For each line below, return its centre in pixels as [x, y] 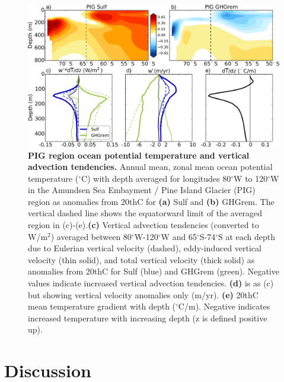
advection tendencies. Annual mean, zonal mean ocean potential [150, 167]
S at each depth [247, 236]
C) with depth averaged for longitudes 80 [156, 178]
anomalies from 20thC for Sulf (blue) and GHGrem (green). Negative [154, 271]
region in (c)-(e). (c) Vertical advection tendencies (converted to [143, 225]
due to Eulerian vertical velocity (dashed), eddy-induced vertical [145, 248]
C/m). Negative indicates [224, 306]
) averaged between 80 [91, 236]
